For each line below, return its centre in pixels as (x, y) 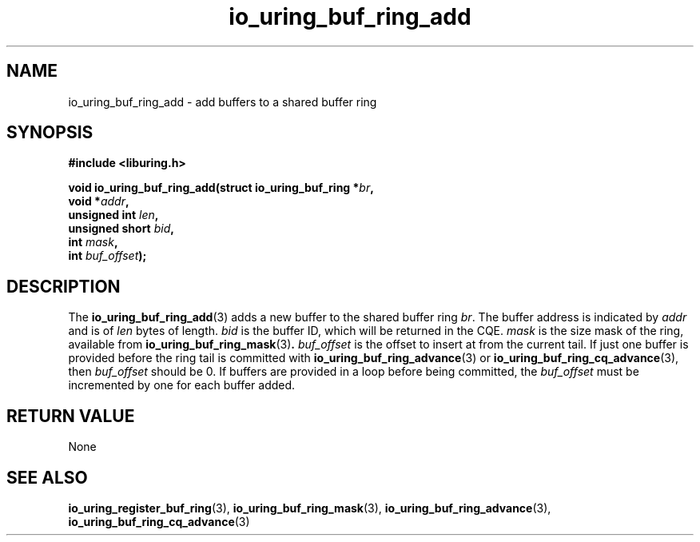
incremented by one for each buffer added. (182, 385)
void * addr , (99, 201)
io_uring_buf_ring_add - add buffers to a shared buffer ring (223, 102)
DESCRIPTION (64, 286)
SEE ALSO (47, 477)
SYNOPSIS (50, 133)
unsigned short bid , (121, 229)
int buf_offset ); (107, 256)
